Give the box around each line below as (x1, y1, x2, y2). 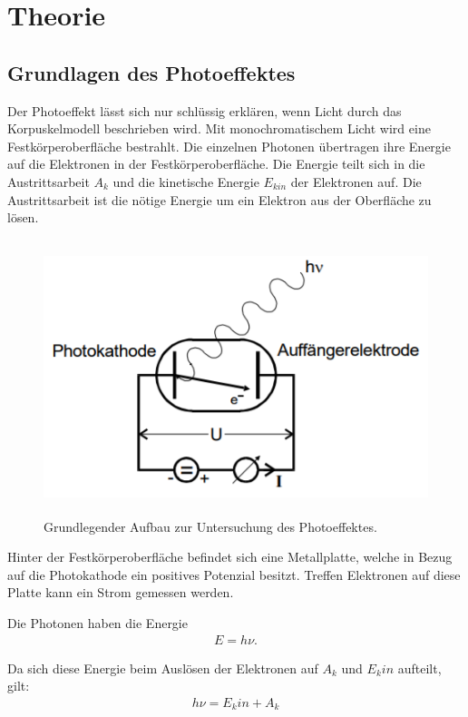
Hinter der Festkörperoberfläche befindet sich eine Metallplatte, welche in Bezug (7, 547, 453, 566)
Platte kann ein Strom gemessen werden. (7, 583, 234, 602)
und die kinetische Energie (112, 172, 259, 191)
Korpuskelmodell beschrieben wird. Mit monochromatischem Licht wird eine (7, 119, 431, 138)
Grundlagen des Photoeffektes (7, 58, 296, 86)
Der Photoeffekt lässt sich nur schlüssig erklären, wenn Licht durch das (7, 101, 402, 120)
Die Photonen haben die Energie (7, 614, 188, 633)
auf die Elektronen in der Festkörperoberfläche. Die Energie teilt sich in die (7, 154, 425, 173)
